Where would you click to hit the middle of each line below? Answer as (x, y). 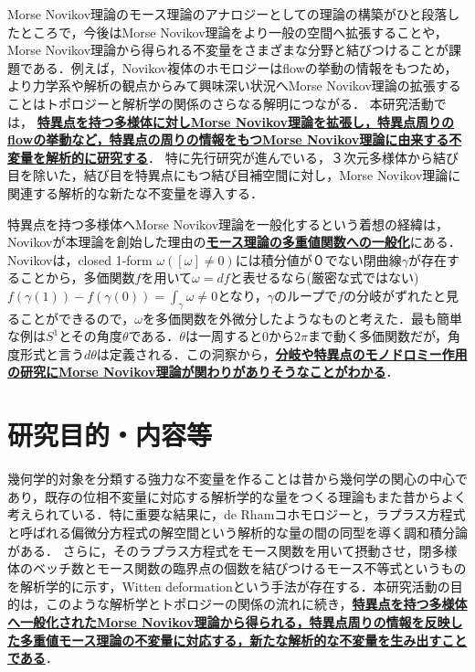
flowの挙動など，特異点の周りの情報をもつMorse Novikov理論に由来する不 (235, 139)
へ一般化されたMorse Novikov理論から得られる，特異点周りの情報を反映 (229, 621)
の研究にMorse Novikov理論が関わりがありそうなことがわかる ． (203, 372)
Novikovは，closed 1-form (80, 259)
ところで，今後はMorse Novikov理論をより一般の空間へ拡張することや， (233, 32)
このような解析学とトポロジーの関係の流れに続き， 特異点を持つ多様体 (256, 604)
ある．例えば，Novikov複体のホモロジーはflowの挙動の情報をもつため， (245, 67)
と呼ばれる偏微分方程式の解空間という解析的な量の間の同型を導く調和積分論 (237, 532)
